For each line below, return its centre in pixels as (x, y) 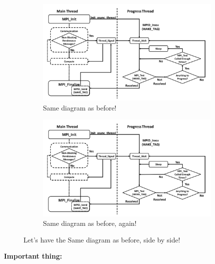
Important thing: (33, 256)
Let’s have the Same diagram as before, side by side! (102, 239)
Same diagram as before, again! (90, 223)
